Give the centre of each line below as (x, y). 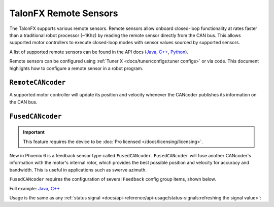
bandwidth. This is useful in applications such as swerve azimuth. (78, 169)
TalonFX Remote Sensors (64, 13)
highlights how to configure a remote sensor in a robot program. (76, 68)
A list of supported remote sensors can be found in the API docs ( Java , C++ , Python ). (99, 52)
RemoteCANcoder (38, 83)
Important (34, 132)
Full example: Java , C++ (35, 188)
